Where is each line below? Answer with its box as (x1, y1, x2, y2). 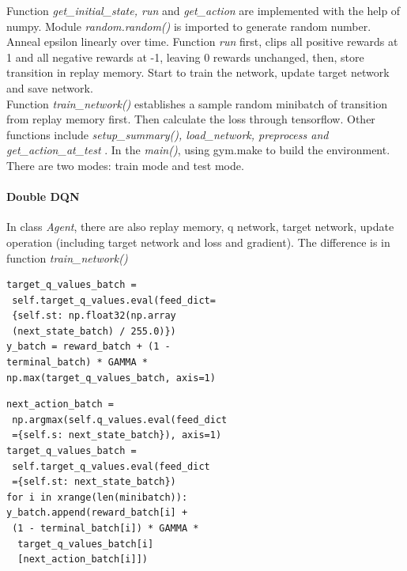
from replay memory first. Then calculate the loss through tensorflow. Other (6, 111, 375, 127)
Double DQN (6, 188, 80, 205)
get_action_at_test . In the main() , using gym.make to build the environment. (6, 142, 390, 158)
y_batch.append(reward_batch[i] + (6, 507, 188, 519)
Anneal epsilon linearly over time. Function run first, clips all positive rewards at (6, 33, 398, 50)
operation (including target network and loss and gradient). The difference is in (6, 233, 390, 250)
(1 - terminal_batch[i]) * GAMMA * (12, 523, 199, 535)
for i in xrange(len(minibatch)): (6, 491, 188, 503)
